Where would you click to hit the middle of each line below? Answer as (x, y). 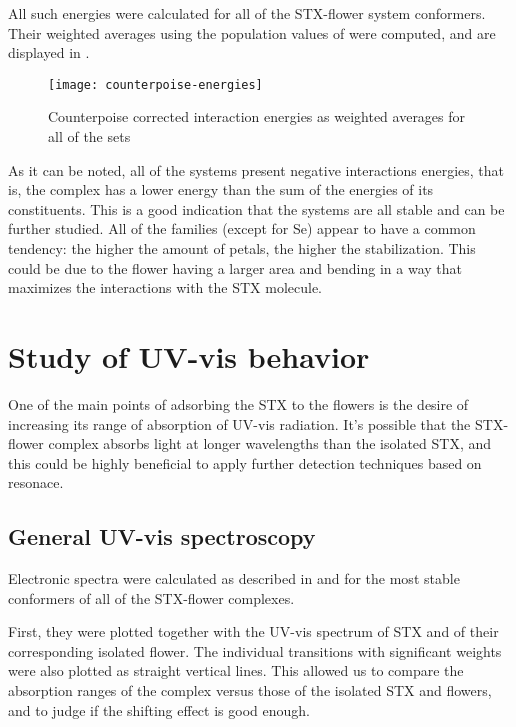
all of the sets (89, 136)
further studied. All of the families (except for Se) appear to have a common (242, 228)
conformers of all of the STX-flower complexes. (151, 597)
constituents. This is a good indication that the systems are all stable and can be (256, 208)
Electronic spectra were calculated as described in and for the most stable (234, 578)
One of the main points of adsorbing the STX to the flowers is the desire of (238, 403)
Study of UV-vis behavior (189, 355)
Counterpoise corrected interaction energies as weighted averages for (257, 116)
